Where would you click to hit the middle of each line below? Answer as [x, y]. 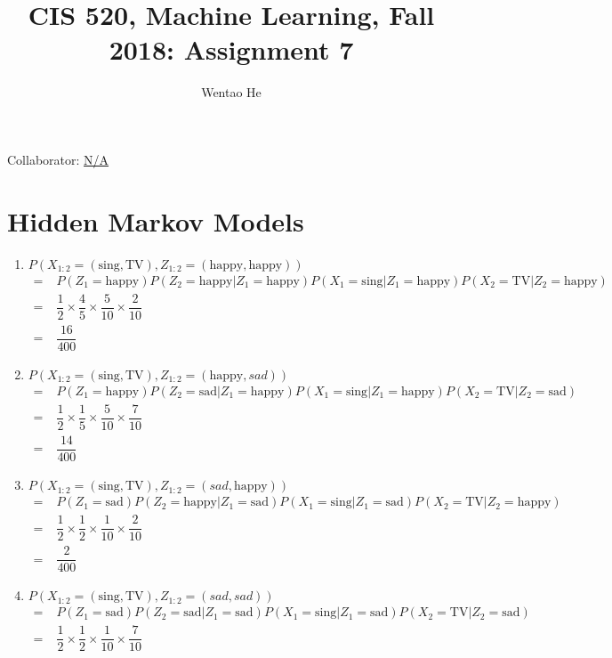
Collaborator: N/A [58, 159]
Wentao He [231, 92]
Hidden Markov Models [156, 220]
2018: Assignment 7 [231, 49]
